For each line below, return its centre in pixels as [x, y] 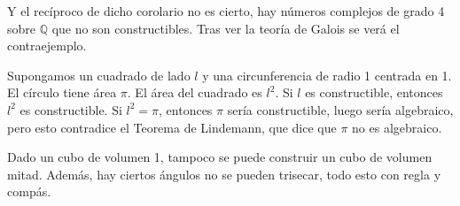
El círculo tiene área [62, 92]
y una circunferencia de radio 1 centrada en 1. [327, 75]
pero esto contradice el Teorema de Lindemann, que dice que [172, 127]
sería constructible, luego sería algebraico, [340, 109]
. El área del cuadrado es [195, 92]
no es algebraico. [397, 127]
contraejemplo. [47, 46]
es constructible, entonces [374, 92]
